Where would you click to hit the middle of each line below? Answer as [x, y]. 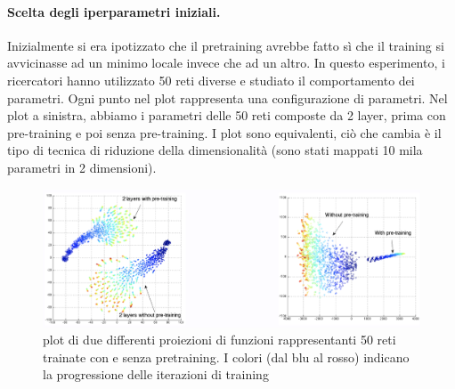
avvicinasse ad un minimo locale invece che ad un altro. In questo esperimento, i [226, 63]
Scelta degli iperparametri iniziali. [114, 11]
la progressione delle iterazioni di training [156, 374]
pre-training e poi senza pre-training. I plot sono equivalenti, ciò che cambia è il [224, 132]
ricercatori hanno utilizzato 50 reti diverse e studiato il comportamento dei [211, 80]
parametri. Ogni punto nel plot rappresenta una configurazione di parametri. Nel [227, 97]
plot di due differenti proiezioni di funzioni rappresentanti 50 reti [219, 340]
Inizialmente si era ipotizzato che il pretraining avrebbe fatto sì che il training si [226, 45]
